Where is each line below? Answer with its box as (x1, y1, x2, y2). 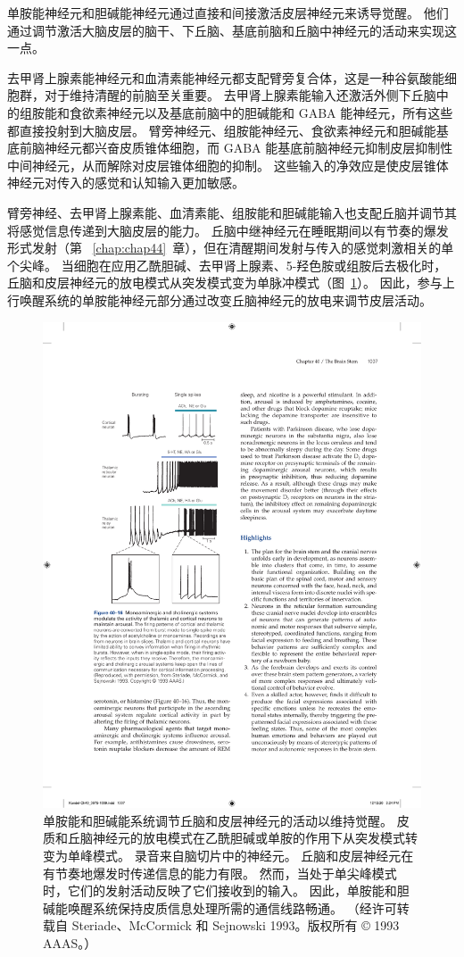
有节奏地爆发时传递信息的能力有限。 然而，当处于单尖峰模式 (43, 863, 397, 882)
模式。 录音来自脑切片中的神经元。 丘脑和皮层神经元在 (92, 846, 414, 865)
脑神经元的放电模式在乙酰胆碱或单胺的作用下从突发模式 (79, 828, 405, 847)
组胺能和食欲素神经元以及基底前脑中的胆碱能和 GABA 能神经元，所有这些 (19, 103, 453, 121)
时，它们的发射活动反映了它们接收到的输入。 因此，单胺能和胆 (43, 881, 410, 900)
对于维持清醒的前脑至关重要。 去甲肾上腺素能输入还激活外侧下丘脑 (44, 86, 436, 104)
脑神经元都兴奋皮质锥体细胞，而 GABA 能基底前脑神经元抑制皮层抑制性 (31, 138, 453, 157)
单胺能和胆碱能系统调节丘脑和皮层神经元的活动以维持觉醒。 (43, 811, 393, 829)
